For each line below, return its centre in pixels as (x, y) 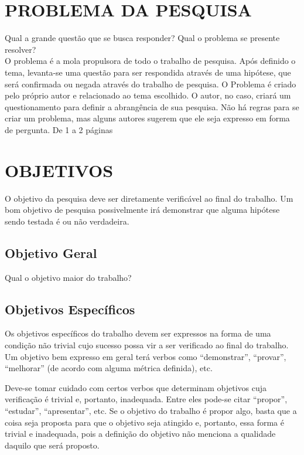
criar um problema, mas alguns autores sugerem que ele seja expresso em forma (147, 118)
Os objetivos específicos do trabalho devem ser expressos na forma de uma (138, 333)
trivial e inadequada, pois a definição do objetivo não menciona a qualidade (140, 434)
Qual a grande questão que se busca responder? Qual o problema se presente (142, 38)
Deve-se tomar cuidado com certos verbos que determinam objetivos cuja (136, 387)
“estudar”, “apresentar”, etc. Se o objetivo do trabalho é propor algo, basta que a (151, 410)
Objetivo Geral (51, 252)
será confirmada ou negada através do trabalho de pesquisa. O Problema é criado (151, 84)
